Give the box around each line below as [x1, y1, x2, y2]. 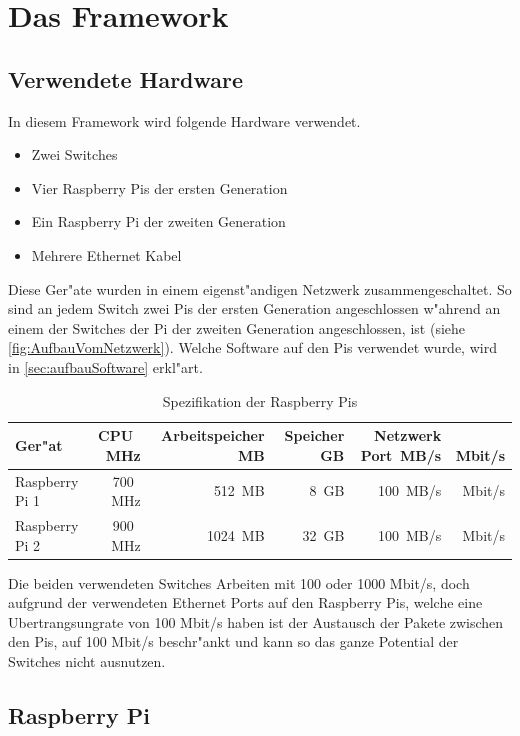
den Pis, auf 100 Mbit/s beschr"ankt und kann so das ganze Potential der [8, 631, 459, 652]
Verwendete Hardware [8, 63, 244, 94]
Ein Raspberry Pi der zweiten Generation [31, 211, 286, 232]
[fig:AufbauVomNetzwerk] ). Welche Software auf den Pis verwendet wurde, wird [8, 337, 497, 358]
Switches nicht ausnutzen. [8, 651, 166, 672]
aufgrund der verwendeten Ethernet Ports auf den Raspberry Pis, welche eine [8, 592, 483, 613]
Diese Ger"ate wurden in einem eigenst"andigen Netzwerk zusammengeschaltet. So [8, 278, 512, 299]
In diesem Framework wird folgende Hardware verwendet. [8, 110, 361, 131]
